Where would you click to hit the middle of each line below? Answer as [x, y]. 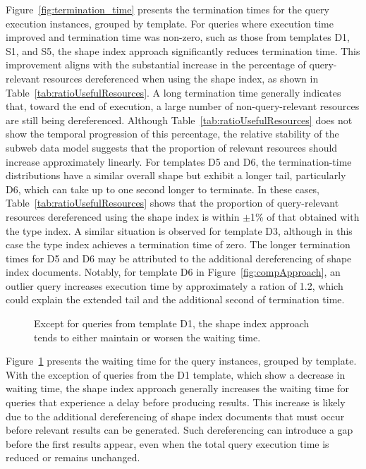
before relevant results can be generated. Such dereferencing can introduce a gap [179, 430]
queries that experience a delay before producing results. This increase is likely [176, 402]
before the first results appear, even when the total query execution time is [167, 443]
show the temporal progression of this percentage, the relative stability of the [172, 134]
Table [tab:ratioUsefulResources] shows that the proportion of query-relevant [172, 203]
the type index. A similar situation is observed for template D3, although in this [179, 230]
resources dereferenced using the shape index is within [123, 216]
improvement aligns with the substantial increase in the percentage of [156, 65]
